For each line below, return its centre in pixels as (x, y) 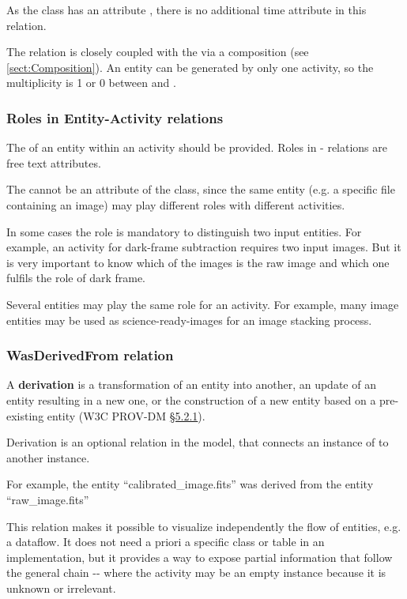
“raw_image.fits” (48, 499)
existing (25, 415)
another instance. (48, 457)
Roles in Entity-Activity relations (115, 117)
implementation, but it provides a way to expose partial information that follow (200, 557)
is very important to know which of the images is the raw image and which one (198, 262)
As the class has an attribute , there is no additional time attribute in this (187, 9)
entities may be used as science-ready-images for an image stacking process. (189, 320)
